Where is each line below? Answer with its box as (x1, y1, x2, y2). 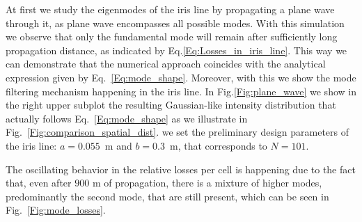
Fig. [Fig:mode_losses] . (6, 203, 106, 217)
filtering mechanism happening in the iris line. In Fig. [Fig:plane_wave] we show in (6, 84, 356, 98)
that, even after (6, 175, 72, 190)
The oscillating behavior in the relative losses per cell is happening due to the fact (6, 161, 356, 176)
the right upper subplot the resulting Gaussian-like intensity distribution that (6, 97, 336, 112)
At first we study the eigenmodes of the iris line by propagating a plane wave (6, 2, 335, 16)
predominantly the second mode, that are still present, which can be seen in (6, 189, 329, 203)
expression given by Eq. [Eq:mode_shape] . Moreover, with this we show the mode (6, 70, 356, 84)
